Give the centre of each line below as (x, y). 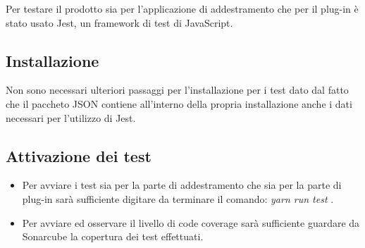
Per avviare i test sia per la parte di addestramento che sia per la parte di (182, 185)
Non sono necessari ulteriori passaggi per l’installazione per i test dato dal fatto (177, 90)
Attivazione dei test (79, 155)
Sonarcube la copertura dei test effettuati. (113, 236)
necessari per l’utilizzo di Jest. (71, 117)
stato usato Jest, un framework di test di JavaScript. (119, 22)
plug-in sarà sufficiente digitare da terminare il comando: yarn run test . (178, 198)
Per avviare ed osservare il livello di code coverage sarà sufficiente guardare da (191, 222)
